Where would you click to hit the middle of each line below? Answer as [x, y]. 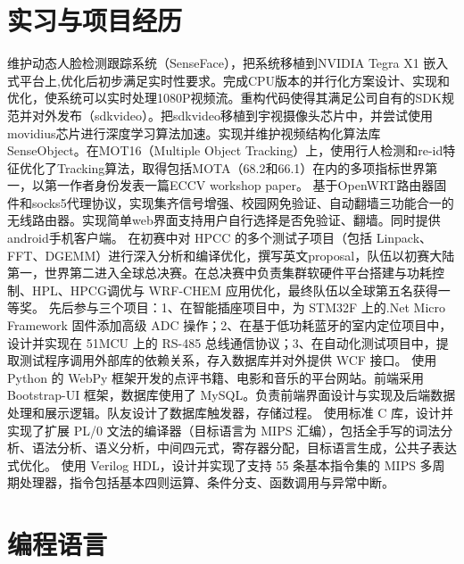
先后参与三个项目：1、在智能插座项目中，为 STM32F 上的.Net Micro [247, 307]
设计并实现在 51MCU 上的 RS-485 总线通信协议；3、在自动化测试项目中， [222, 342]
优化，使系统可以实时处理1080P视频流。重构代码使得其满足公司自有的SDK [224, 98]
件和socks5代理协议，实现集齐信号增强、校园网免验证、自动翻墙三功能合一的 [231, 202]
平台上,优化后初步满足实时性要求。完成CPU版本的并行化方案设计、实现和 [235, 80]
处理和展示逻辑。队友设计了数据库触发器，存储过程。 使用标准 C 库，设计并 [231, 412]
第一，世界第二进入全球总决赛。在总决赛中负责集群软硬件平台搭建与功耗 [220, 273]
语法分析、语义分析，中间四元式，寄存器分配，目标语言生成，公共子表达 [244, 448]
